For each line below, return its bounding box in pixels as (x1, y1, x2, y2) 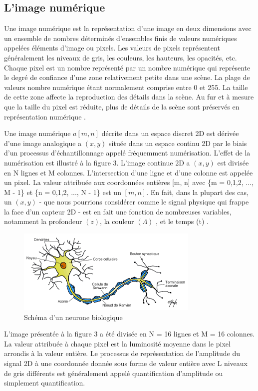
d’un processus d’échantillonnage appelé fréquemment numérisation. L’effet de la (4, 147, 251, 158)
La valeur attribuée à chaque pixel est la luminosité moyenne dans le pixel (4, 338, 231, 348)
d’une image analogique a (4, 137, 82, 148)
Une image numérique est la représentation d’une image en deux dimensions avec (4, 23, 252, 33)
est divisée (217, 157, 249, 167)
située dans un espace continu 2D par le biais (109, 137, 247, 148)
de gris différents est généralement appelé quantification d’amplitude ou (4, 367, 223, 378)
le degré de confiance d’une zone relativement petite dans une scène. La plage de (4, 72, 250, 82)
